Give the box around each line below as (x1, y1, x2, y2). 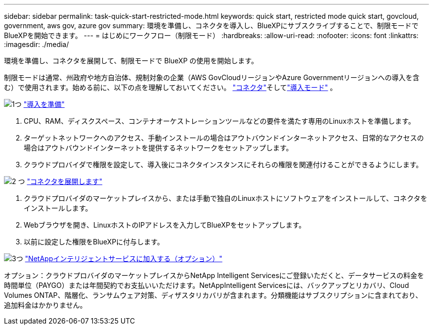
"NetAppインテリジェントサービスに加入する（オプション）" (25, 254, 222, 263)
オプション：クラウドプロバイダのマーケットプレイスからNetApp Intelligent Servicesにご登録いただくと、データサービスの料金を (4, 271, 424, 280)
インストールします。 (24, 204, 92, 212)
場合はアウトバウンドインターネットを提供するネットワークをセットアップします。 (24, 143, 293, 152)
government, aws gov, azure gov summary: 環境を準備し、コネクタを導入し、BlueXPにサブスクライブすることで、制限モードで (4, 21, 419, 30)
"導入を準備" (23, 100, 65, 108)
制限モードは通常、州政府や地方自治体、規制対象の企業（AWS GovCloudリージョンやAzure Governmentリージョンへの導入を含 (4, 73, 420, 82)
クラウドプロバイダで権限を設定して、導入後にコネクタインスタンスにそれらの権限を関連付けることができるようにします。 (24, 160, 423, 169)
